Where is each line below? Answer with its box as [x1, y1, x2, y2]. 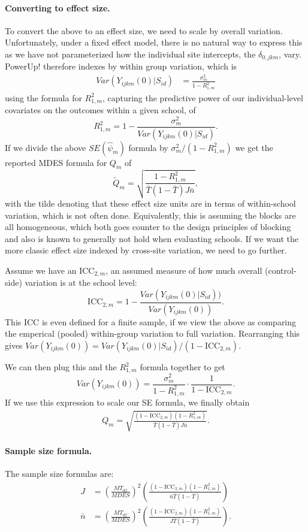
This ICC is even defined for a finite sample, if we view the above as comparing [5, 315, 297, 328]
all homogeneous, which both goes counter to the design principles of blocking [5, 220, 291, 233]
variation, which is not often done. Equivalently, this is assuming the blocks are [5, 208, 296, 221]
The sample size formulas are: [5, 467, 114, 480]
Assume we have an [5, 264, 77, 276]
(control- [265, 264, 297, 276]
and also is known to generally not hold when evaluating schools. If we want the [5, 232, 298, 244]
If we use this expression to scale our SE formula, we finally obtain [5, 396, 250, 409]
